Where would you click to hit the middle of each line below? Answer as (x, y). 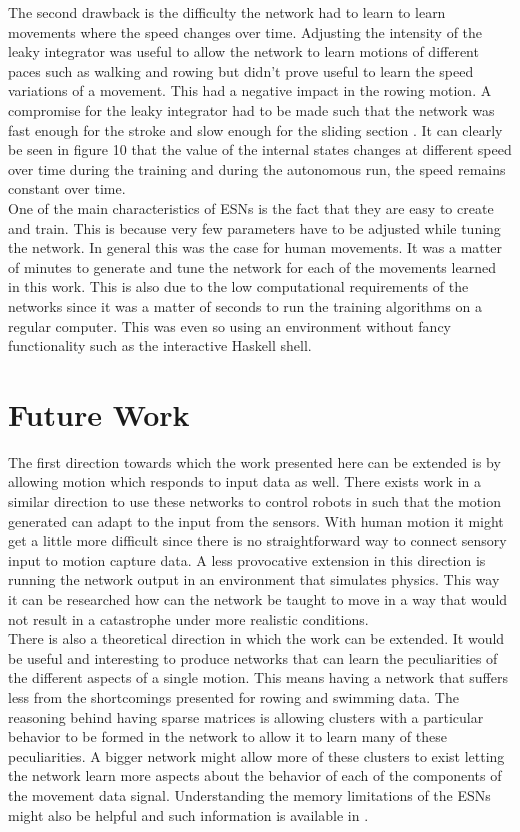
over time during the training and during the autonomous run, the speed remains (257, 168)
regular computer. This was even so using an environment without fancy (230, 325)
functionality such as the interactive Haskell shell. (160, 345)
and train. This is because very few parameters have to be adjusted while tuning (254, 227)
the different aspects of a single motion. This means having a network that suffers (258, 677)
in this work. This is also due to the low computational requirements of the (238, 286)
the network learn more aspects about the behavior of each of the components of (255, 775)
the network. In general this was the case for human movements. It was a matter (255, 247)
